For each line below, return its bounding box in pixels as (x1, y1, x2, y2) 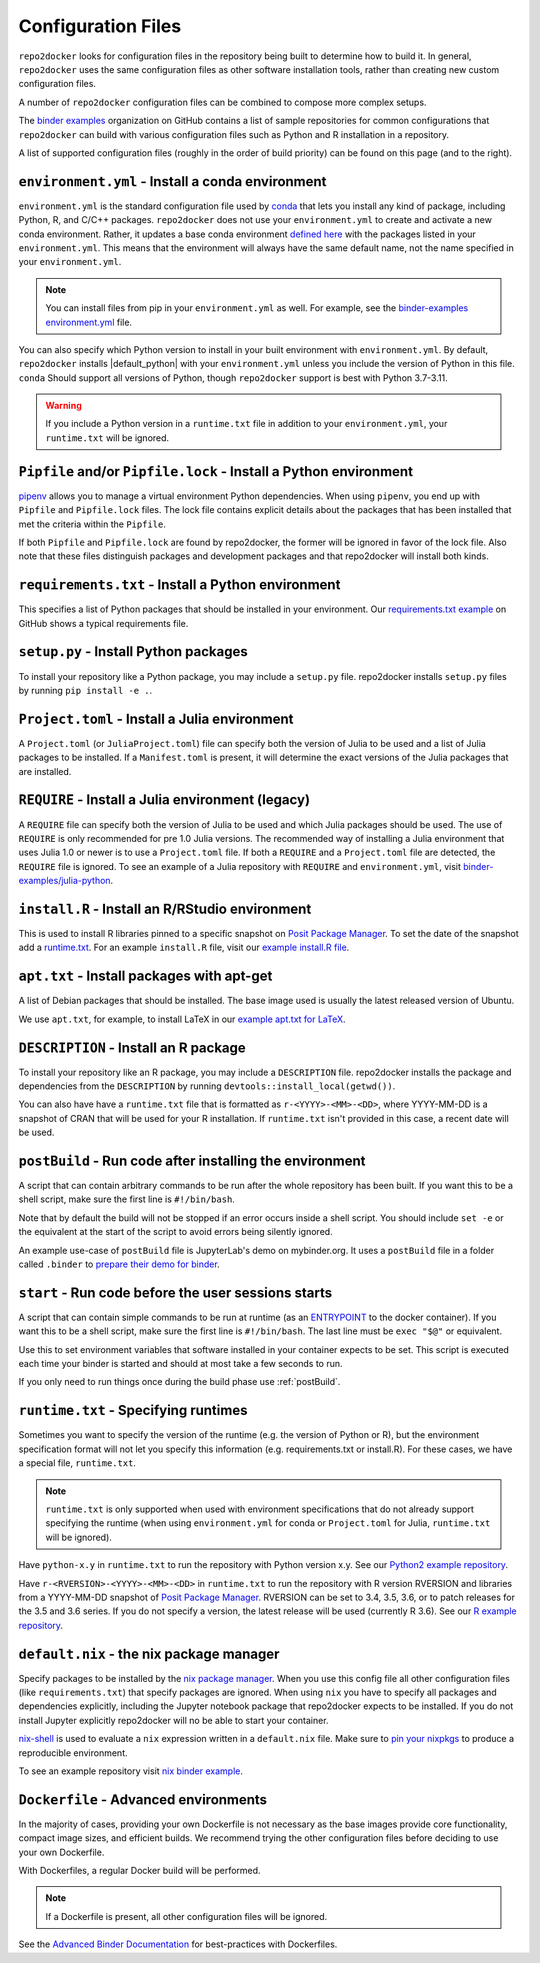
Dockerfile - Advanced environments (18, 1791, 268, 1808)
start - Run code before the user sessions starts (18, 1284, 333, 1301)
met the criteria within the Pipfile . (18, 518, 167, 530)
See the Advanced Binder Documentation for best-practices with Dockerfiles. (18, 1938, 338, 1950)
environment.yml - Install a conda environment (18, 173, 327, 190)
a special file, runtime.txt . (18, 1457, 137, 1469)
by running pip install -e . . (18, 684, 153, 696)
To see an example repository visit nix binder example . (18, 1765, 244, 1777)
